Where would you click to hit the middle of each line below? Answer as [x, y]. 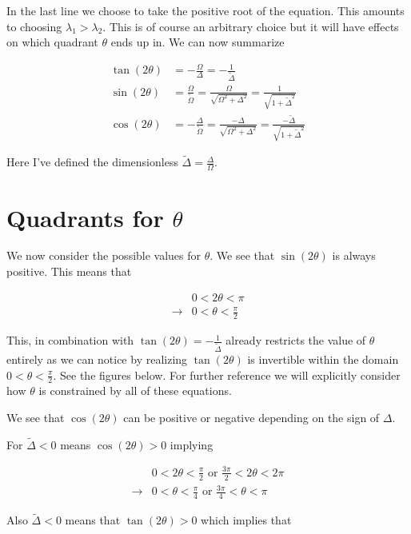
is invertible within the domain [323, 359]
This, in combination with [70, 340]
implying [192, 444]
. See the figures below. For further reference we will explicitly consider [227, 375]
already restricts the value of [296, 340]
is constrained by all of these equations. [135, 391]
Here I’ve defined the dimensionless [92, 162]
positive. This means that [69, 271]
